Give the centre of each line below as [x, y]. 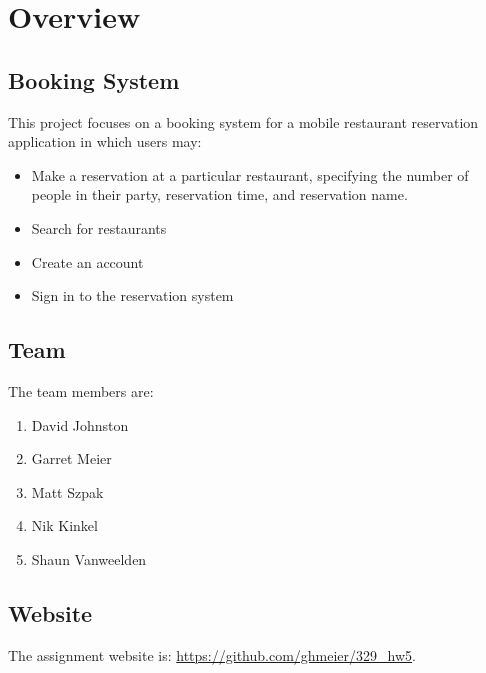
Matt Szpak [67, 491]
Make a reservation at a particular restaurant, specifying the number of [250, 174]
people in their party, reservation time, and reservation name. [219, 194]
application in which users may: [105, 141]
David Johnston [80, 424]
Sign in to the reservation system [132, 295]
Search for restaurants [99, 227]
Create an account [87, 261]
